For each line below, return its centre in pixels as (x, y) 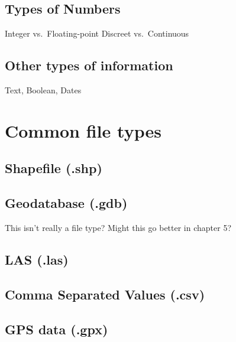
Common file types (83, 130)
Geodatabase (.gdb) (66, 203)
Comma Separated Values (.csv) (105, 294)
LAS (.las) (37, 259)
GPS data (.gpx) (56, 329)
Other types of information (89, 65)
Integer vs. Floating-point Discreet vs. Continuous (97, 33)
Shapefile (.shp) (54, 168)
